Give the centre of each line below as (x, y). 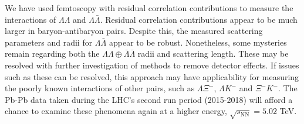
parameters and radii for (49, 42)
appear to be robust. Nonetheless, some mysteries (198, 42)
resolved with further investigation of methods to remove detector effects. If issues (152, 65)
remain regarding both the (52, 54)
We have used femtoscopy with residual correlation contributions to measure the (149, 8)
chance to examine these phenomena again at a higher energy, (116, 111)
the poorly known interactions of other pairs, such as (100, 88)
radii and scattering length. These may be (213, 54)
